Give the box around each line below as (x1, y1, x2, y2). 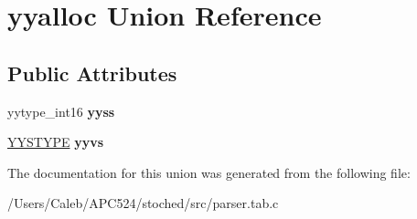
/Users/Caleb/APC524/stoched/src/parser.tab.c (7, 193, 279, 213)
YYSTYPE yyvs (7, 132, 103, 151)
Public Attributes (7, 58, 177, 87)
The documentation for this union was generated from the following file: (7, 162, 411, 182)
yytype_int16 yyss (7, 101, 115, 120)
